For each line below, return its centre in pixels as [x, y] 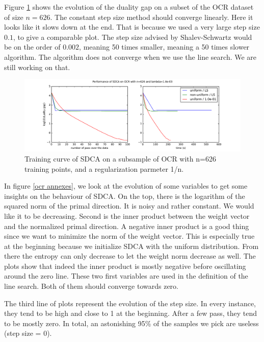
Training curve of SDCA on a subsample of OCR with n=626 [120, 158]
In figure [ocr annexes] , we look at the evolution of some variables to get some [126, 186]
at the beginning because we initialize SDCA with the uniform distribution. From [131, 246]
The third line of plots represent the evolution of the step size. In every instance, [130, 303]
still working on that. [37, 67]
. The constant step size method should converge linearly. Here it [152, 17]
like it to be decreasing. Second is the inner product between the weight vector [127, 215]
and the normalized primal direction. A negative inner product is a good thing [127, 226]
